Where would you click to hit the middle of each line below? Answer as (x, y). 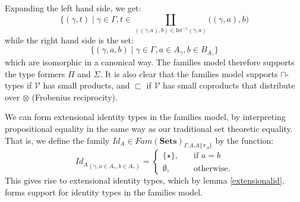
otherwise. (212, 168)
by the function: (244, 140)
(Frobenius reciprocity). (75, 97)
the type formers (35, 73)
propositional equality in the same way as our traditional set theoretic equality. (149, 128)
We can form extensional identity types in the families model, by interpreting (145, 117)
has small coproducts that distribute (229, 85)
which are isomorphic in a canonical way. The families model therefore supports (150, 62)
